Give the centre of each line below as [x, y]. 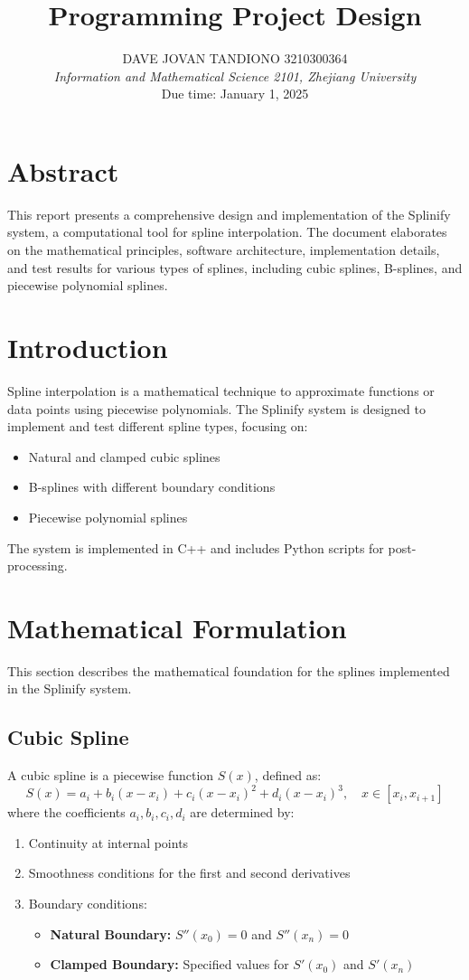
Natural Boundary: [111, 933]
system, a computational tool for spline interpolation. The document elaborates [227, 232]
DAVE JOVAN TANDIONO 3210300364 [235, 58]
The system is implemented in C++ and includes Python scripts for [196, 547]
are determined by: [242, 812]
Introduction [88, 347]
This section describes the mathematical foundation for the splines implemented [229, 670]
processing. [38, 565]
